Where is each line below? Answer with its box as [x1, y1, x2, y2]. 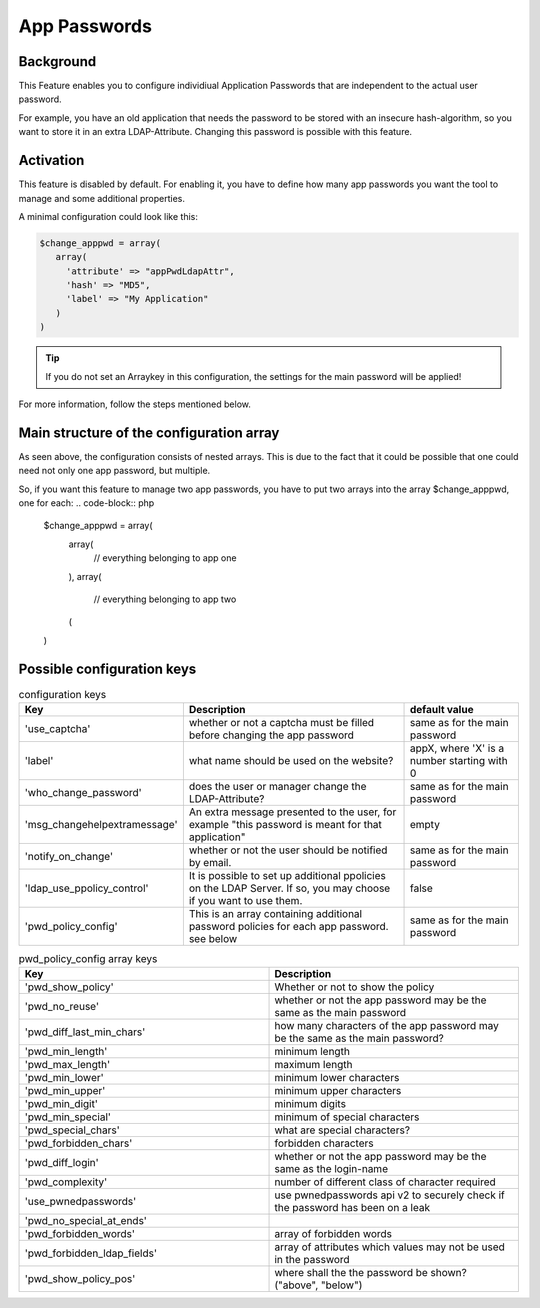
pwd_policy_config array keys [18, 952, 158, 966]
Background [18, 53, 97, 70]
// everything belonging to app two [93, 593, 237, 605]
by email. [188, 856, 232, 870]
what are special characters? [274, 1123, 410, 1137]
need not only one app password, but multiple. [18, 465, 211, 477]
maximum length [274, 1058, 353, 1072]
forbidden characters [274, 1136, 374, 1150]
